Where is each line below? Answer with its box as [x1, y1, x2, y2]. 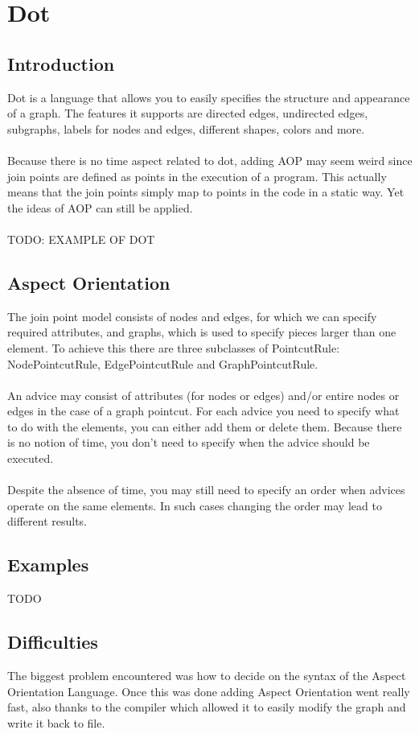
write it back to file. [7, 714, 105, 731]
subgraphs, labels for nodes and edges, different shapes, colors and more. [7, 120, 365, 137]
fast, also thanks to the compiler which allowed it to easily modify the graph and [7, 699, 406, 715]
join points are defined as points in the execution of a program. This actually [7, 167, 387, 184]
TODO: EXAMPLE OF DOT [7, 230, 155, 247]
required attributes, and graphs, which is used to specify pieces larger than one [7, 324, 396, 340]
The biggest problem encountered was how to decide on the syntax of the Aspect [7, 667, 406, 684]
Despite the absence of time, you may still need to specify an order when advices [7, 481, 405, 498]
